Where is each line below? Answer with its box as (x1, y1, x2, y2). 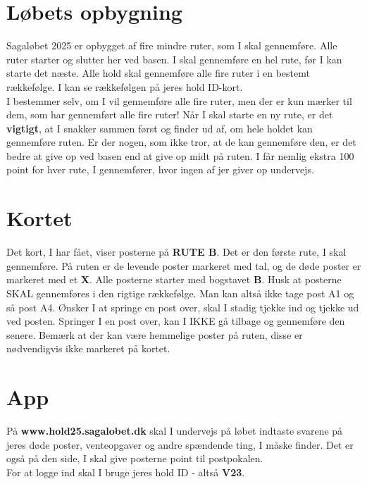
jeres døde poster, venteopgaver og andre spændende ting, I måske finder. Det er (6, 437, 354, 452)
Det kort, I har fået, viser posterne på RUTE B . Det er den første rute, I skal (6, 244, 347, 259)
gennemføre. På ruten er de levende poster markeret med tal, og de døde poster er (6, 258, 361, 273)
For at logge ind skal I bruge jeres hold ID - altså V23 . (6, 464, 245, 479)
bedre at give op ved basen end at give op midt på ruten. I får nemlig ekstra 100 (6, 148, 354, 163)
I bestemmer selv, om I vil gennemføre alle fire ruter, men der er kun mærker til (6, 93, 352, 108)
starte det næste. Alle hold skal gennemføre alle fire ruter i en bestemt (6, 66, 310, 80)
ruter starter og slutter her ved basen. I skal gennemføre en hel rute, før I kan (6, 51, 342, 66)
